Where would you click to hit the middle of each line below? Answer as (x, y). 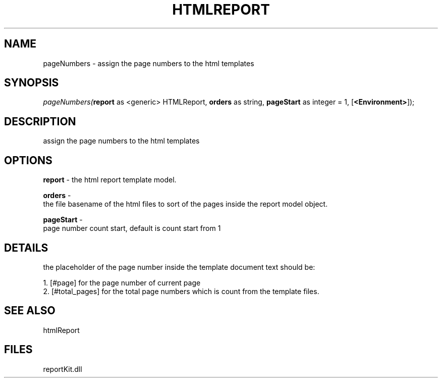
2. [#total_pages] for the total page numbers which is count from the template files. (181, 291)
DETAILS (26, 248)
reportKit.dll (63, 369)
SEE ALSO (30, 311)
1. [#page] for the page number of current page (122, 282)
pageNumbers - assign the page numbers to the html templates (149, 63)
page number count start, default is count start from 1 (132, 228)
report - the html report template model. (110, 180)
